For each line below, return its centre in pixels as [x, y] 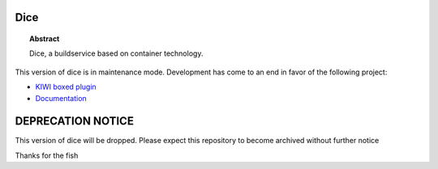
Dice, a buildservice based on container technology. [116, 53]
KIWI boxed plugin [66, 87]
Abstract [45, 39]
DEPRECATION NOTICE [74, 121]
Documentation [61, 98]
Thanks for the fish [47, 155]
